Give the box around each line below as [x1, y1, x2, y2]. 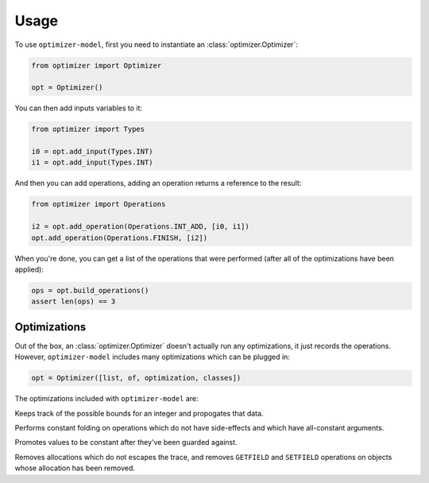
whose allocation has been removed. [14, 463, 135, 473]
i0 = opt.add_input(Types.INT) [31, 147, 154, 156]
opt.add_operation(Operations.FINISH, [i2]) [31, 233, 208, 242]
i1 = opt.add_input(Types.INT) [31, 158, 154, 167]
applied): [14, 265, 44, 274]
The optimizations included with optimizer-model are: [14, 394, 199, 404]
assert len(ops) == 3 [31, 297, 116, 306]
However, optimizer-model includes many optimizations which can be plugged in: [14, 352, 290, 361]
